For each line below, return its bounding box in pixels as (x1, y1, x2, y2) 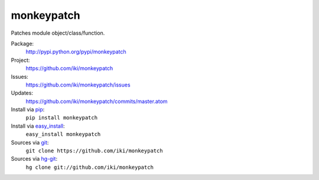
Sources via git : (11, 139, 49, 146)
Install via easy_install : (11, 122, 65, 129)
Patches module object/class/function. (11, 29, 105, 36)
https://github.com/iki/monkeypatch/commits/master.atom (25, 98, 168, 105)
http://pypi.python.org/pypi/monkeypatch (25, 48, 126, 55)
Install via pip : (11, 106, 45, 113)
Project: (11, 56, 30, 64)
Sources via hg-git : (11, 155, 58, 162)
